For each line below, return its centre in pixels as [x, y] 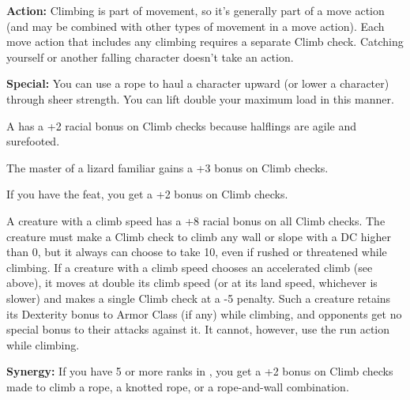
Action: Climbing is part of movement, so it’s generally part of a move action [196, 10]
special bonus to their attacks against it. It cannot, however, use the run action [198, 329]
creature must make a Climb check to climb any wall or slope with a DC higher [199, 236]
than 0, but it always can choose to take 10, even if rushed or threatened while [197, 252]
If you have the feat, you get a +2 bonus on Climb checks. [147, 194]
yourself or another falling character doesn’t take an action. [150, 57]
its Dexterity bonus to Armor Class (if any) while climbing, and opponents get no [204, 313]
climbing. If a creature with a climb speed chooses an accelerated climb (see [190, 267]
